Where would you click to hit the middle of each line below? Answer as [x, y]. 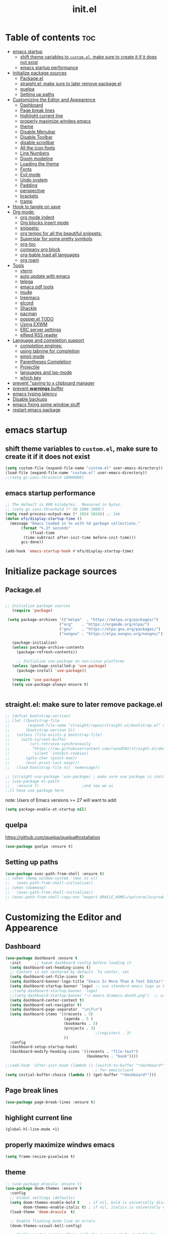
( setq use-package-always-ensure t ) [50, 684]
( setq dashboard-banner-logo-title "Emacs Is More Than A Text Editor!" [88, 982]
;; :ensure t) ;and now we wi [59, 786]
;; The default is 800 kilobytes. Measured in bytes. [64, 505]
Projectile [30, 367]
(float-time [43, 533]
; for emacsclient [115, 1070]
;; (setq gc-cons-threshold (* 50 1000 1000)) [55, 509]
